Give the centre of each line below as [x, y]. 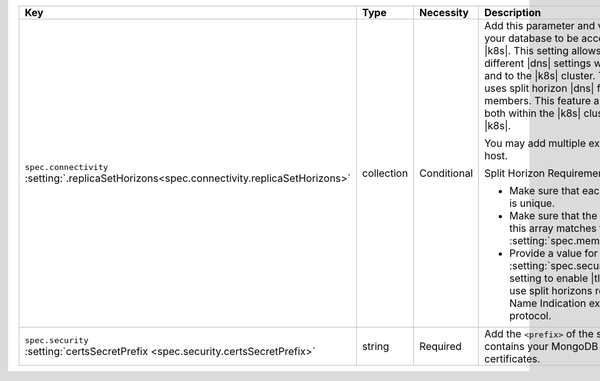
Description [512, 12]
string [375, 346]
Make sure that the [553, 215]
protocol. [530, 315]
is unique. [531, 203]
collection [385, 173]
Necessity [444, 12]
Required [440, 346]
